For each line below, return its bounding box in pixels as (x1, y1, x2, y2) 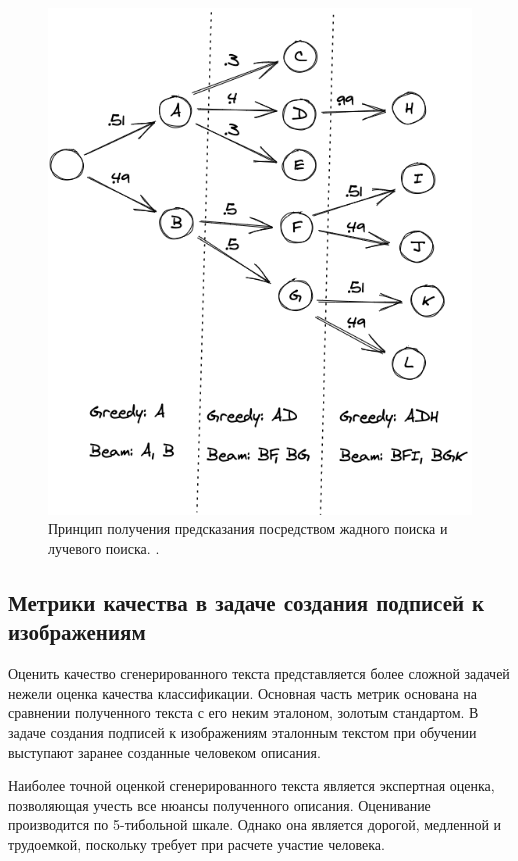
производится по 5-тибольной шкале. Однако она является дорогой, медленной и (8, 814, 502, 835)
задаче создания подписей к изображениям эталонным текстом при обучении (8, 721, 477, 742)
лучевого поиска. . (48, 537, 160, 558)
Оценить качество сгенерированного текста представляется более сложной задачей (8, 663, 510, 684)
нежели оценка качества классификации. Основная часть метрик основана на (8, 682, 477, 703)
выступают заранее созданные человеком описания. (8, 741, 321, 762)
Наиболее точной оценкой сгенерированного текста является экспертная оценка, (8, 775, 495, 796)
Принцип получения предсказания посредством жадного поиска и (48, 518, 448, 539)
